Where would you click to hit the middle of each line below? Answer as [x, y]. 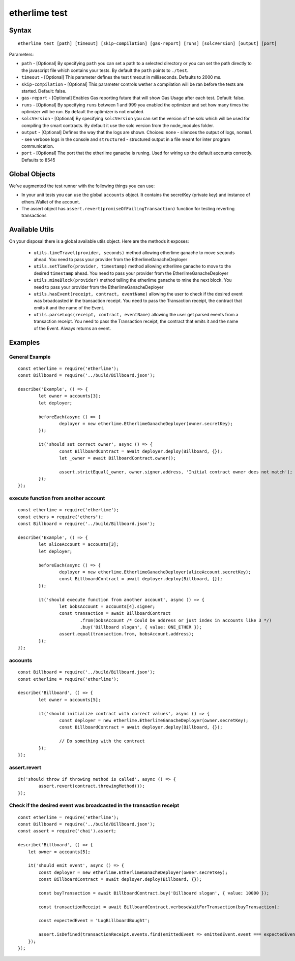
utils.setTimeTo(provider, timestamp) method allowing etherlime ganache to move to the [132, 266]
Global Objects [32, 174]
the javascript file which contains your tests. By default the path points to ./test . [105, 70]
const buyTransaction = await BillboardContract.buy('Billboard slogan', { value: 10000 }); [154, 893]
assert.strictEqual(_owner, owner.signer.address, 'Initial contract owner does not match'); [176, 472]
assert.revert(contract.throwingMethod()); [92, 786]
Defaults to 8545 [38, 160]
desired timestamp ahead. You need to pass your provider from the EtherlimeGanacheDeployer [131, 273]
